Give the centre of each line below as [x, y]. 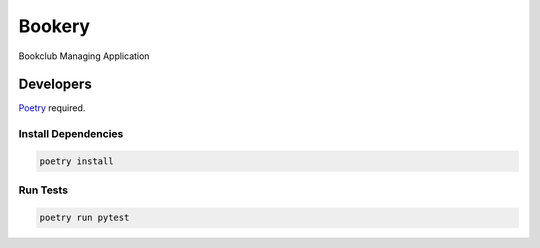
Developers [55, 84]
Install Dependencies [71, 134]
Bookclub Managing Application [84, 56]
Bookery [54, 26]
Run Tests [43, 190]
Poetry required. [52, 108]
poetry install [76, 161]
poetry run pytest [84, 218]
